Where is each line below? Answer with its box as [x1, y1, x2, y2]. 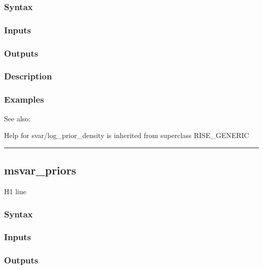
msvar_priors [4, 162, 76, 178]
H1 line [4, 186, 26, 196]
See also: [4, 113, 31, 123]
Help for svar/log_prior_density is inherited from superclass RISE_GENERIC [4, 130, 249, 141]
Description [4, 70, 52, 82]
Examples [4, 93, 44, 106]
